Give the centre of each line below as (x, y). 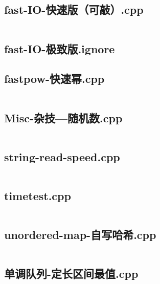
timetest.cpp (38, 195)
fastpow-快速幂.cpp (54, 79)
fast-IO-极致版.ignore (60, 48)
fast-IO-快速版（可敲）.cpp (74, 9)
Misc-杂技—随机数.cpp (63, 117)
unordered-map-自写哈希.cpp (80, 235)
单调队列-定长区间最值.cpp (71, 274)
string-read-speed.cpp (62, 156)
